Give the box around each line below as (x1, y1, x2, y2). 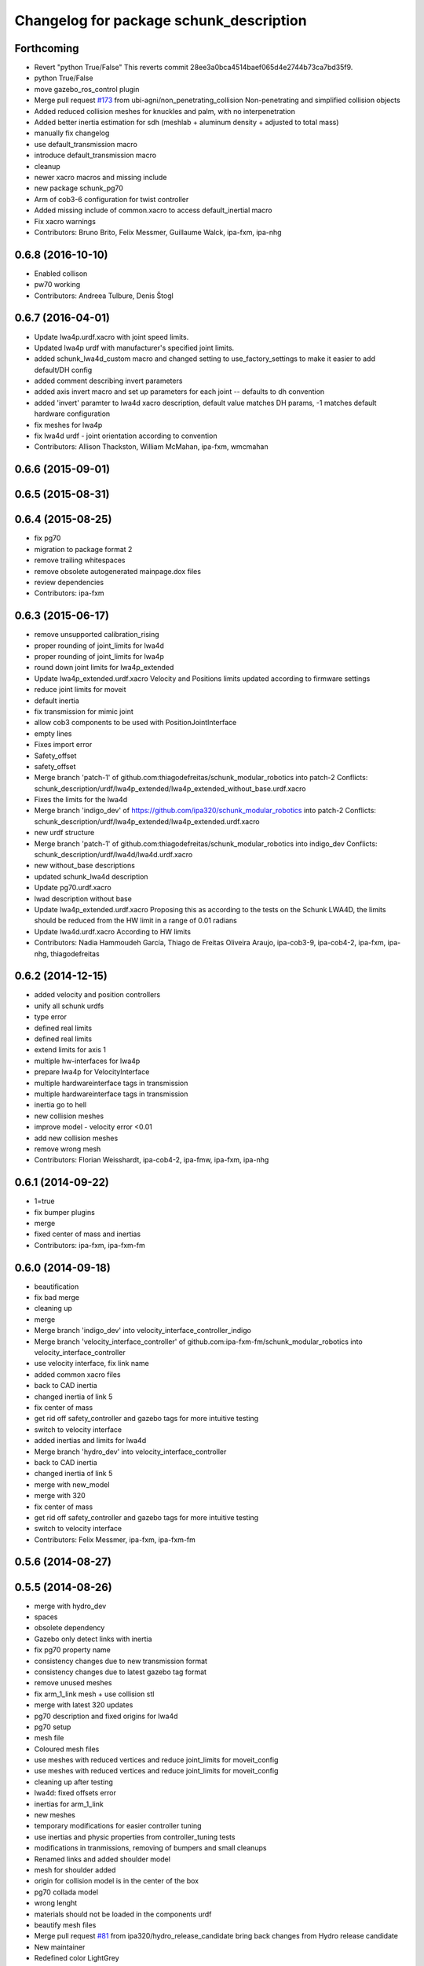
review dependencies (34, 577, 104, 587)
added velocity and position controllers (34, 990, 161, 1000)
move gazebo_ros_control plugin (34, 84, 140, 94)
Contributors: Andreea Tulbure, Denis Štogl (34, 291, 174, 300)
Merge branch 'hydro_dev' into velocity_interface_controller (34, 1447, 227, 1456)
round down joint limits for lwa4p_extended (34, 663, 174, 672)
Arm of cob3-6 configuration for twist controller (34, 194, 189, 204)
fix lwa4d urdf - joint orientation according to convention (34, 431, 217, 440)
